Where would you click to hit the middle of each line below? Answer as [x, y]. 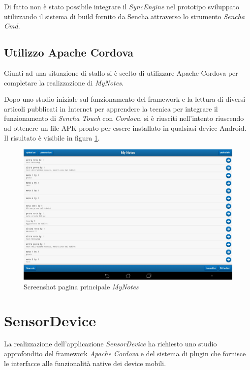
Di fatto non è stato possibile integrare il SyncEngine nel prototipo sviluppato [122, 6]
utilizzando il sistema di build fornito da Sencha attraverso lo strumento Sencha [125, 16]
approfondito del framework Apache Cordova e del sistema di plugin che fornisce [125, 354]
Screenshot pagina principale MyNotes [81, 286]
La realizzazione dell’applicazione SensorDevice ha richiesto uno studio [110, 344]
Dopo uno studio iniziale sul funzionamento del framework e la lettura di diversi [125, 99]
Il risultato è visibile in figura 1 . [52, 137]
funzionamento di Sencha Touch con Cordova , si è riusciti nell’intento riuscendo [124, 118]
